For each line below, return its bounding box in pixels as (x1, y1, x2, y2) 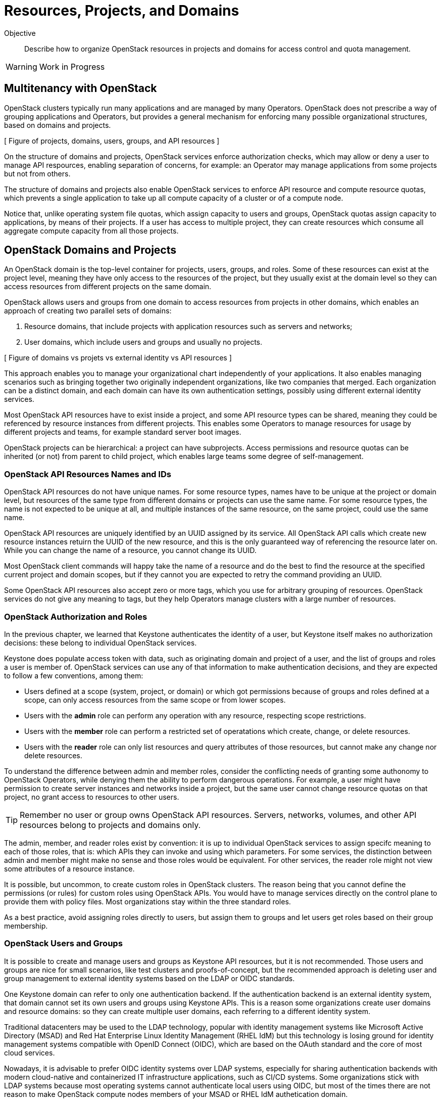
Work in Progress (39, 61, 105, 72)
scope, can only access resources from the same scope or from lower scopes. (24, 695, 286, 704)
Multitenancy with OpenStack (4, 82, 157, 95)
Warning (6, 61, 37, 72)
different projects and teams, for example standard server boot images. (4, 428, 241, 437)
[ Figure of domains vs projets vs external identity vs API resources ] (4, 353, 232, 362)
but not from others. (4, 169, 71, 178)
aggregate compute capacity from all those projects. (4, 226, 179, 235)
